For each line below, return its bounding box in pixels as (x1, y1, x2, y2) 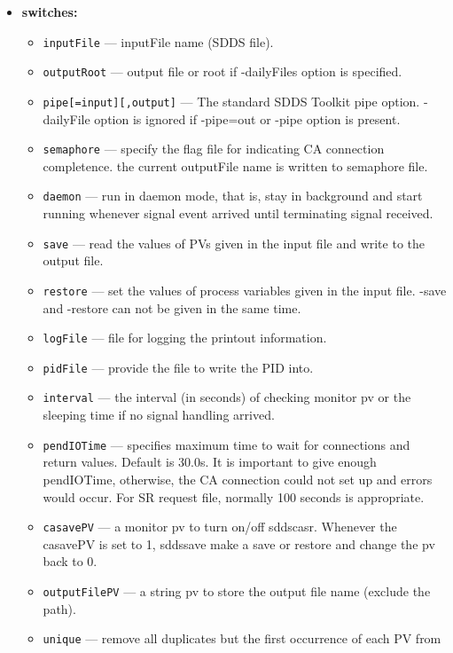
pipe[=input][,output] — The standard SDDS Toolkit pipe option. (43, 91, 420, 110)
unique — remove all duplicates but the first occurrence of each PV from (43, 629, 441, 648)
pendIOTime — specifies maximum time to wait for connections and (43, 435, 410, 453)
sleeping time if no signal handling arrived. (43, 405, 275, 424)
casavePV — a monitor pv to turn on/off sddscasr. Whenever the (43, 517, 397, 536)
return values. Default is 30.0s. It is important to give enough (43, 452, 377, 471)
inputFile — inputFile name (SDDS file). (43, 32, 274, 51)
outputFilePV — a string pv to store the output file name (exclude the (43, 582, 431, 600)
